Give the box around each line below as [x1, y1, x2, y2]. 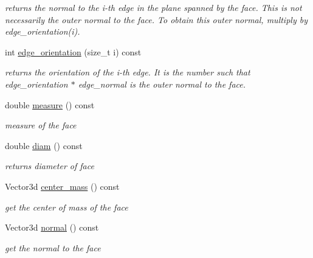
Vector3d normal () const [5, 221, 99, 234]
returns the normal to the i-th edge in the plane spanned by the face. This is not [5, 1, 302, 13]
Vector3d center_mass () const [5, 180, 120, 192]
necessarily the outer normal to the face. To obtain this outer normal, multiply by [5, 13, 308, 26]
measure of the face [5, 119, 77, 131]
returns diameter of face [5, 159, 94, 172]
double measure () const [5, 98, 95, 111]
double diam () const [5, 139, 83, 152]
